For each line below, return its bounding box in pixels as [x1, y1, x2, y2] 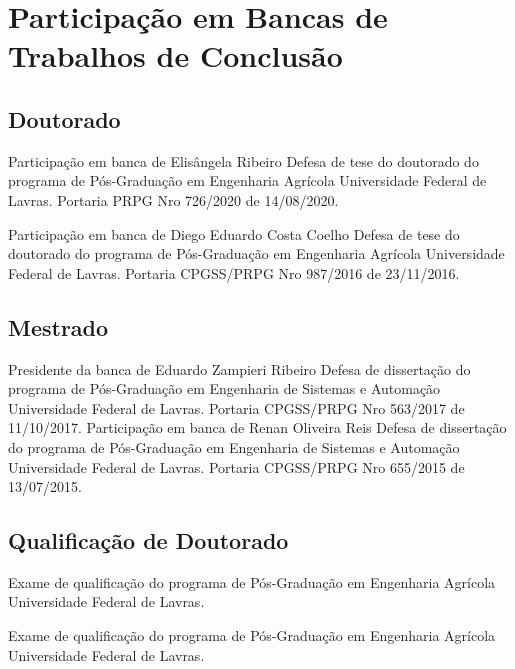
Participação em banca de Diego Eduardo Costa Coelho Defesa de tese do [8, 223, 460, 244]
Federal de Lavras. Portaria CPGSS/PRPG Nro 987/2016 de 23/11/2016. [8, 262, 460, 283]
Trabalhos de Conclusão [8, 35, 343, 76]
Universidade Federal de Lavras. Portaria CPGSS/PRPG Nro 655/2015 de [8, 456, 465, 477]
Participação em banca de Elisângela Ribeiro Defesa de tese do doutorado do [8, 150, 479, 171]
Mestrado [8, 311, 109, 342]
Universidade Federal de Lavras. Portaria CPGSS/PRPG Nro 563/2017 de [8, 397, 465, 418]
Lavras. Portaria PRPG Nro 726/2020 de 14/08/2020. [8, 189, 339, 210]
